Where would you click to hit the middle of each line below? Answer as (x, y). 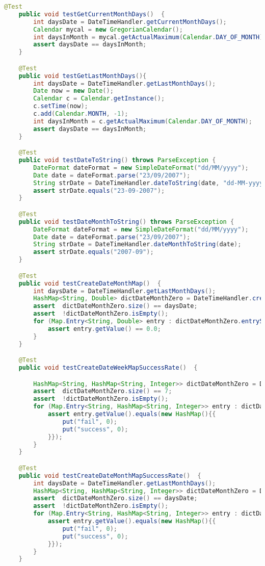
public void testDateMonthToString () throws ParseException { (126, 222)
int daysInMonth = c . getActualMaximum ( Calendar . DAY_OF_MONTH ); (143, 121)
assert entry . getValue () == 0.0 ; (104, 329)
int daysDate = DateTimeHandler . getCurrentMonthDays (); (130, 22)
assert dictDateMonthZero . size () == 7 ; (103, 391)
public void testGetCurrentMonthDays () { (92, 14)
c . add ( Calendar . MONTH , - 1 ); (81, 114)
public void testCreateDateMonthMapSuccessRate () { (110, 475)
